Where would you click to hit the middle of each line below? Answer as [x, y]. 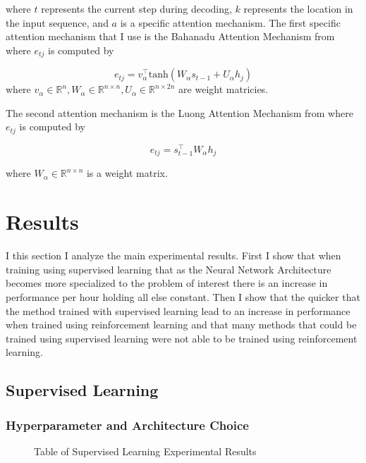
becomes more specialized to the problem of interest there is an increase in [167, 283]
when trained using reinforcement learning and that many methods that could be [181, 325]
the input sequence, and [57, 22]
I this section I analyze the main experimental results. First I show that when [173, 255]
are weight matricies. [224, 89]
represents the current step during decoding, [136, 8]
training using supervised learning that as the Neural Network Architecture [169, 269]
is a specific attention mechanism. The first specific [230, 22]
